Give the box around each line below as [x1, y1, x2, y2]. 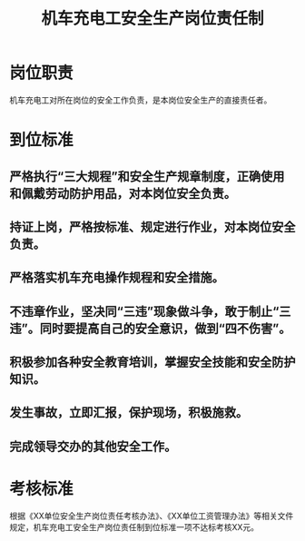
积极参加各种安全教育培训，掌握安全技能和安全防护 [9, 355, 296, 370]
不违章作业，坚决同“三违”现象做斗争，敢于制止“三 [9, 303, 291, 319]
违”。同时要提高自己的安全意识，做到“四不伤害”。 [9, 320, 291, 336]
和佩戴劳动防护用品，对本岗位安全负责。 [9, 185, 236, 201]
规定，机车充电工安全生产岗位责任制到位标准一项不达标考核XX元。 [9, 521, 260, 532]
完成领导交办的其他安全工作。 [9, 438, 177, 454]
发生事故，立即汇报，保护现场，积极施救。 [9, 405, 248, 420]
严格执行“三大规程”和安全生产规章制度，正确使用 [9, 169, 285, 184]
